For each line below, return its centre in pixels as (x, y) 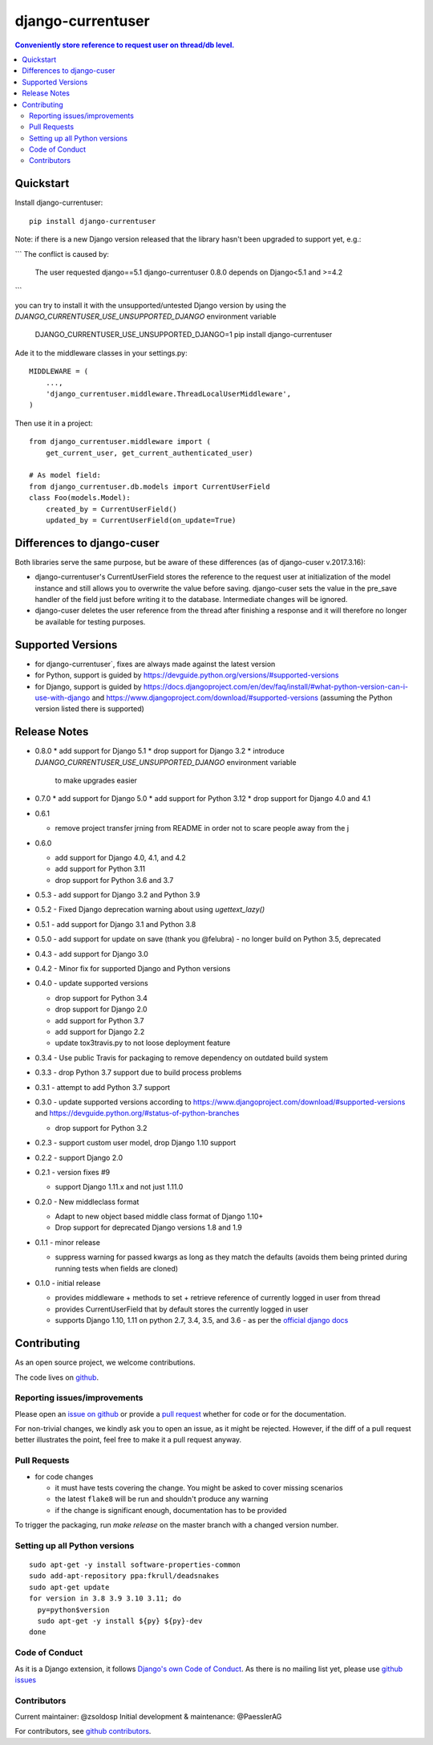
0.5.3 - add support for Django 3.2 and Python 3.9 (117, 895)
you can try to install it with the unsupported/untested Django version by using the (150, 305)
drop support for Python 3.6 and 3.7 (114, 880)
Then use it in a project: (54, 423)
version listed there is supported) (89, 709)
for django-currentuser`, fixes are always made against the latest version (155, 664)
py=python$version (73, 1610)
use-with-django (63, 698)
